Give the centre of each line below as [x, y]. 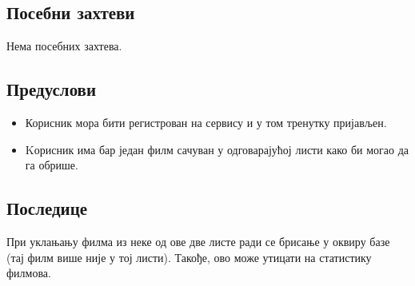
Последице [47, 208]
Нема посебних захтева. [64, 46]
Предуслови [52, 89]
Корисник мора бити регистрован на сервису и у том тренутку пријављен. [206, 122]
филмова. [29, 273]
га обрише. [52, 165]
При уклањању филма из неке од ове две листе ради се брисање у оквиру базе [198, 241]
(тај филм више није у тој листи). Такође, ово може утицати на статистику [189, 257]
